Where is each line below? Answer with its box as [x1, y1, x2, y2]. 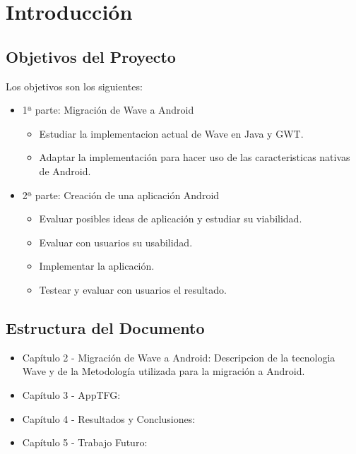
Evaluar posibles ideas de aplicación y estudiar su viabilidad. [39, 211, 302, 226]
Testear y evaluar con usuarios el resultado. [39, 282, 227, 297]
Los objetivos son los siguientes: [6, 78, 143, 93]
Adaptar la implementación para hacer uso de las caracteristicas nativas [39, 150, 350, 165]
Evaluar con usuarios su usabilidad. [39, 234, 193, 249]
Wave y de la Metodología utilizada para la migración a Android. [22, 364, 305, 378]
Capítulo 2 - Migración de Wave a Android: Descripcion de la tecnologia [22, 350, 336, 364]
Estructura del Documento [6, 316, 205, 338]
